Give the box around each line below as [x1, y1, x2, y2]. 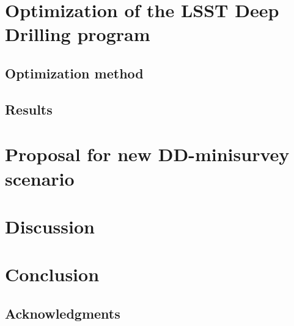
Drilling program [5, 21, 150, 47]
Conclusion [5, 262, 100, 287]
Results [5, 99, 53, 118]
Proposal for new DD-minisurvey [5, 142, 290, 167]
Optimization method [5, 63, 144, 82]
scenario [5, 165, 75, 191]
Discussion [5, 213, 95, 238]
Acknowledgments [5, 303, 120, 322]
